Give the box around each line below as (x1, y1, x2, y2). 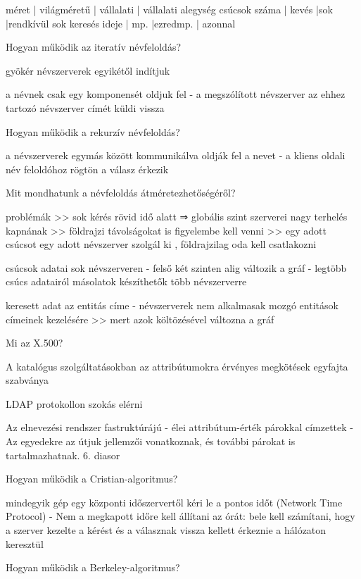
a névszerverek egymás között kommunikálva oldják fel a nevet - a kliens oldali (6, 148, 346, 163)
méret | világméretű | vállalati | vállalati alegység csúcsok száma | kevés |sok (6, 2, 333, 16)
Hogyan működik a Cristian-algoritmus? (6, 471, 178, 486)
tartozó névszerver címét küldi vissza (6, 100, 165, 115)
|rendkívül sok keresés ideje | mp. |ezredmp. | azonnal (6, 15, 236, 30)
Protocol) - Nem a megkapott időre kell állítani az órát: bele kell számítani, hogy (6, 509, 355, 523)
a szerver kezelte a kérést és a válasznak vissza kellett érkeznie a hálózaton (6, 523, 327, 537)
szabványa (6, 373, 49, 387)
